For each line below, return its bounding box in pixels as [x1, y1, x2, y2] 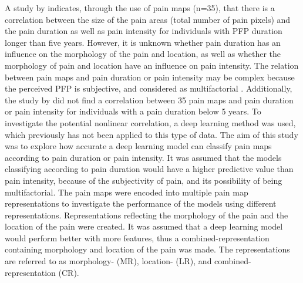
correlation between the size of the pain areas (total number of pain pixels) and [5, 13, 291, 25]
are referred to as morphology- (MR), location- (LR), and [5, 255, 212, 267]
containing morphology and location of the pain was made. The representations [5, 243, 290, 255]
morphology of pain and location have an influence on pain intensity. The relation [5, 59, 299, 71]
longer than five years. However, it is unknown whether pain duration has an [5, 36, 281, 48]
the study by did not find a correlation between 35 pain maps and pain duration [5, 93, 294, 106]
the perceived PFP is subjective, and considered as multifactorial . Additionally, [5, 82, 292, 95]
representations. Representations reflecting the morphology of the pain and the [5, 208, 288, 221]
